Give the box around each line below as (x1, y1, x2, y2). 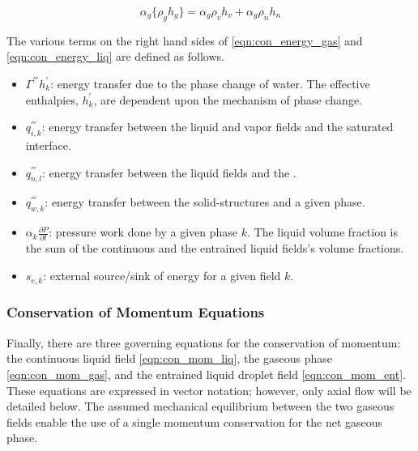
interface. (25, 136, 71, 153)
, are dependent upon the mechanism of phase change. (93, 91, 362, 108)
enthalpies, (25, 91, 79, 108)
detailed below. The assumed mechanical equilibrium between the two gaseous (6, 398, 395, 415)
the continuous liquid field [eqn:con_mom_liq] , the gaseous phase (6, 350, 333, 367)
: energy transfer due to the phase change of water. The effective (50, 74, 370, 91)
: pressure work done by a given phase (49, 223, 238, 240)
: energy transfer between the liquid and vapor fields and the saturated (41, 118, 394, 135)
